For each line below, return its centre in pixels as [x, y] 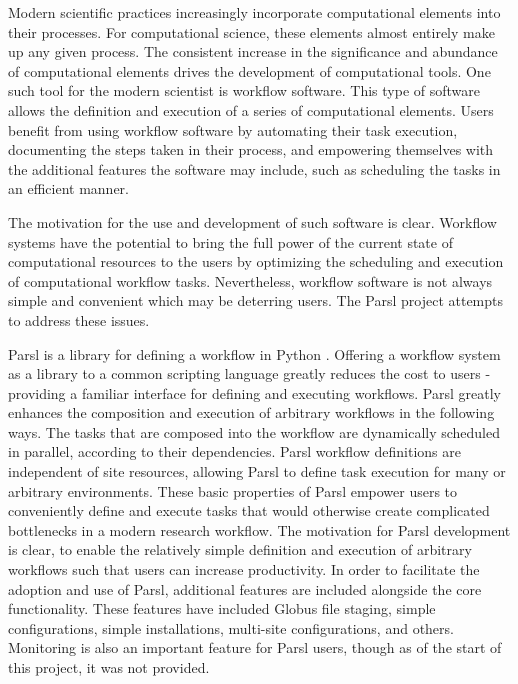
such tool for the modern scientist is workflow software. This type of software [244, 90]
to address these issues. [79, 319]
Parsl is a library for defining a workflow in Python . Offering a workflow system [254, 353]
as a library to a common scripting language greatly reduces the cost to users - [249, 373]
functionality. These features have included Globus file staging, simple [222, 608]
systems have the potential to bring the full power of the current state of [230, 241]
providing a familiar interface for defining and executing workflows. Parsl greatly [255, 392]
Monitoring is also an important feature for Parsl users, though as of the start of [255, 647]
